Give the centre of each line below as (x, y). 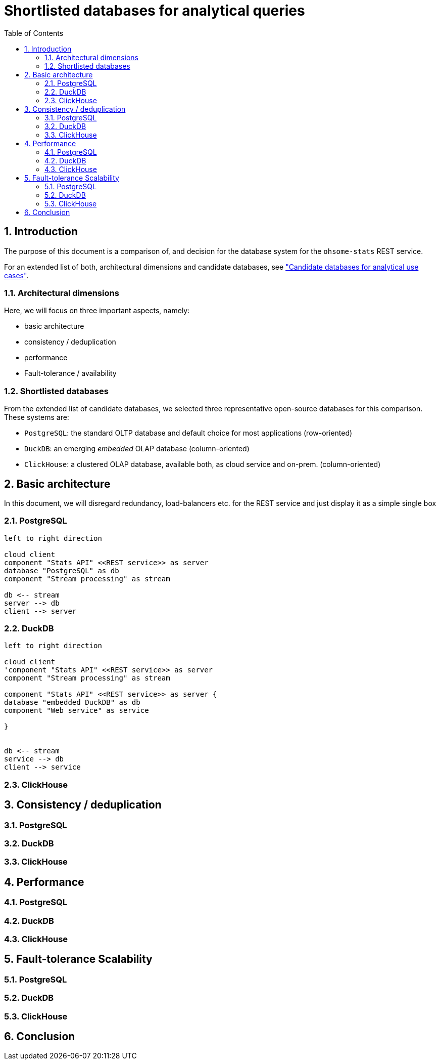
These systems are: (37, 417)
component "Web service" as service (77, 711)
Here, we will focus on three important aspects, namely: (97, 311)
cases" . (16, 275)
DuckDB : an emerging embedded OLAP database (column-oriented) (137, 449)
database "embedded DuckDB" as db (72, 703)
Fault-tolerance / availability (70, 373)
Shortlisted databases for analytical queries (155, 11)
